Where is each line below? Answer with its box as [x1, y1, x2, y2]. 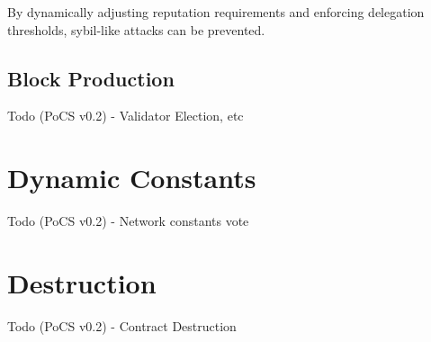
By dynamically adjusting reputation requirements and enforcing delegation [7, 3, 425, 21]
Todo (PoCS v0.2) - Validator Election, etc [7, 106, 244, 125]
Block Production [7, 64, 175, 92]
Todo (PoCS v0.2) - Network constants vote [7, 211, 249, 230]
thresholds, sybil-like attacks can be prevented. [7, 20, 265, 39]
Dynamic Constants [7, 159, 256, 196]
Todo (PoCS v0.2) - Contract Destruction [7, 316, 237, 335]
